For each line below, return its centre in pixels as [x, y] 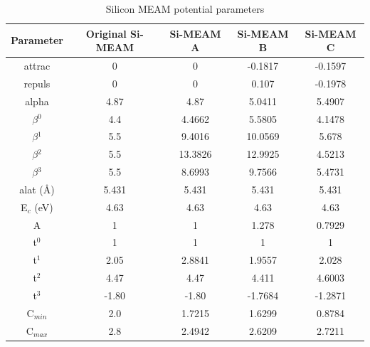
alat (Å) [37, 189]
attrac [37, 66]
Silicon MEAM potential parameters [185, 9]
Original [106, 33]
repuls [37, 83]
